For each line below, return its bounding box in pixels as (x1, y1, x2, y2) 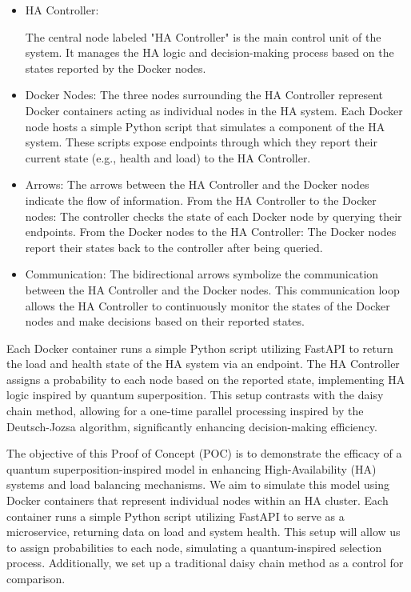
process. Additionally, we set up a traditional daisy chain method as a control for (6, 554, 404, 571)
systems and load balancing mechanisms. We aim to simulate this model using (6, 476, 389, 493)
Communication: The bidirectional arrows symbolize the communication (25, 266, 379, 282)
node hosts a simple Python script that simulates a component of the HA (25, 118, 385, 134)
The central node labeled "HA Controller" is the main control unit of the (25, 28, 381, 45)
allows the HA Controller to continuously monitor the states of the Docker (25, 297, 390, 314)
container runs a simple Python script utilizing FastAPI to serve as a (6, 507, 345, 524)
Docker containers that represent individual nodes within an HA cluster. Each (6, 492, 389, 509)
